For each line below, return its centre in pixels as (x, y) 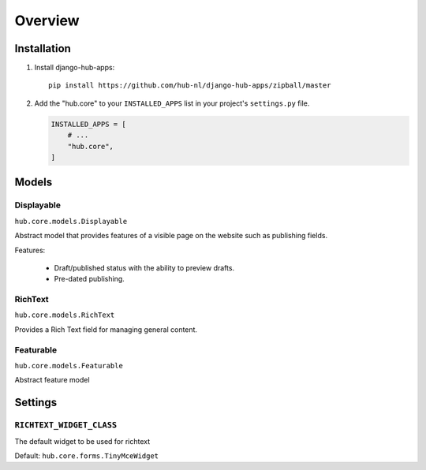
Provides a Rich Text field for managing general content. (106, 329)
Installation (43, 48)
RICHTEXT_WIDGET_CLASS (66, 425)
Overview (47, 21)
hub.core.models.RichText (65, 315)
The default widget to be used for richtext (82, 441)
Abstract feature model (52, 380)
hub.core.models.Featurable (69, 366)
